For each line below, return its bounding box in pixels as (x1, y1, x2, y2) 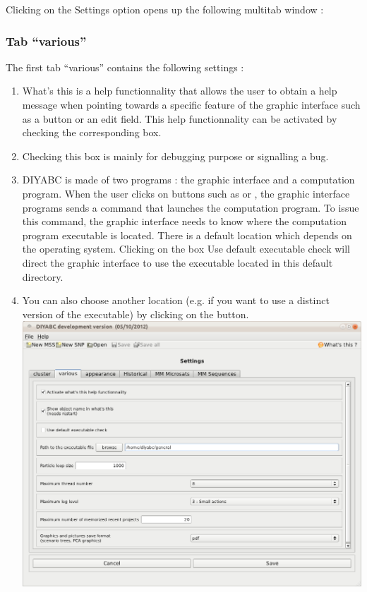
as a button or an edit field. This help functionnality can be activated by (22, 111, 337, 126)
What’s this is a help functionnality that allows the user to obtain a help (22, 83, 337, 98)
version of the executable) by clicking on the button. (22, 306, 249, 321)
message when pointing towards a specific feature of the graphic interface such (22, 97, 361, 111)
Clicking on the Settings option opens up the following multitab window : (6, 2, 324, 16)
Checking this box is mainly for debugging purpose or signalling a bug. (22, 148, 329, 163)
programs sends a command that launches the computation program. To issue (22, 200, 359, 215)
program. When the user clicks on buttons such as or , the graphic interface (22, 186, 350, 200)
